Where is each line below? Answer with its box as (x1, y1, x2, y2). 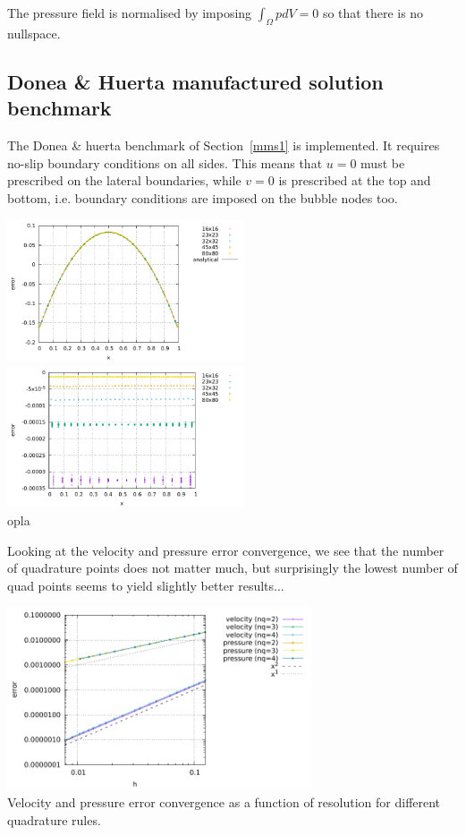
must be (360, 153, 405, 172)
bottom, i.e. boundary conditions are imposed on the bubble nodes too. (7, 188, 398, 207)
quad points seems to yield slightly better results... (7, 575, 284, 594)
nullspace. (7, 23, 61, 42)
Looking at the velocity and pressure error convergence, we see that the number (7, 541, 445, 559)
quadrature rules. (7, 810, 101, 829)
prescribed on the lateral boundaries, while (7, 171, 241, 190)
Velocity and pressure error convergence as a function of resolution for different (7, 793, 441, 812)
